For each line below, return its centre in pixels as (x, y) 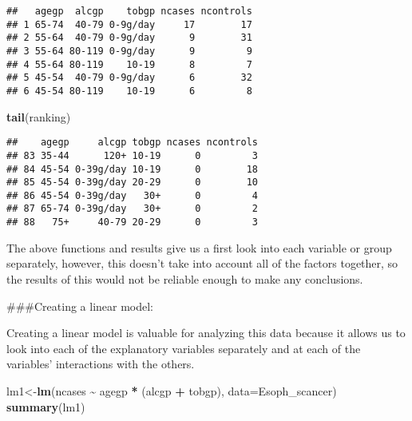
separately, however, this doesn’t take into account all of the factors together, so (202, 263)
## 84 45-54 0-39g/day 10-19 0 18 (132, 169)
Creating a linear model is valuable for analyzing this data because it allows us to (206, 333)
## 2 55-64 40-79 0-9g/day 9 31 (129, 38)
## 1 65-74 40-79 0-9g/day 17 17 (129, 24)
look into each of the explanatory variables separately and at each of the (184, 348)
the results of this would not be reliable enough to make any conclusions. (185, 278)
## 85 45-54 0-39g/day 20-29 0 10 (132, 183)
